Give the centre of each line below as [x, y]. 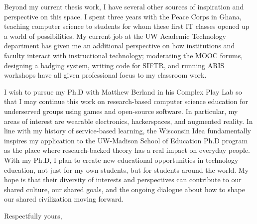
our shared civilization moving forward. [64, 199]
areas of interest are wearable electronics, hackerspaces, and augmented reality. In [128, 121]
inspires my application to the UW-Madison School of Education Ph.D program [126, 140]
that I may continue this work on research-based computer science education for [126, 101]
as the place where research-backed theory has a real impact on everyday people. [127, 150]
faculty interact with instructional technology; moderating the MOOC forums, [124, 55]
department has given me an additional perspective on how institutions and [120, 46]
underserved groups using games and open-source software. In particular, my [121, 111]
